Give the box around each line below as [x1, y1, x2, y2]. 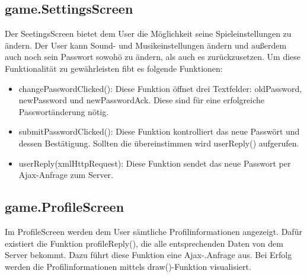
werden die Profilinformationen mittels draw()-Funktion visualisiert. [5, 260, 251, 272]
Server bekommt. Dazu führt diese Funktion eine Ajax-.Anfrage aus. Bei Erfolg [5, 249, 292, 261]
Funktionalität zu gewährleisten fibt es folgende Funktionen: [5, 62, 223, 74]
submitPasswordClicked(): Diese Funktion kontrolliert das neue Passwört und [18, 125, 300, 138]
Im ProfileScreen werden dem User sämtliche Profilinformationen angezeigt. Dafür [5, 225, 302, 237]
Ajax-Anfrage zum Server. [18, 168, 113, 181]
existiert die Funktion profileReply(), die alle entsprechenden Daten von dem [5, 237, 283, 249]
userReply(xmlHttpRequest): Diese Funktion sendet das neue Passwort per [18, 157, 291, 169]
